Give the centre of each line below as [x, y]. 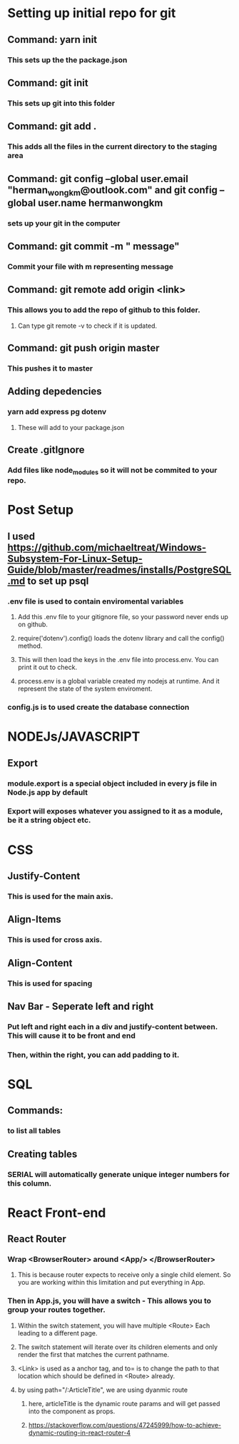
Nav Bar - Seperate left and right [81, 1006]
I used [21, 536]
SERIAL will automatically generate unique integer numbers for [118, 1174]
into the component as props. [72, 1411]
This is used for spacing [50, 983]
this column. [30, 1183]
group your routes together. [56, 1310]
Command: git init [48, 82]
